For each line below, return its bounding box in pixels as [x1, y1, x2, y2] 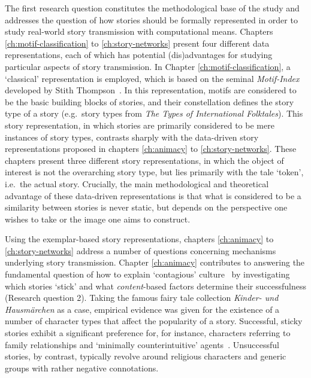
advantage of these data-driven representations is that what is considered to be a [5, 189, 301, 202]
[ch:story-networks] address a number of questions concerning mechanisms [5, 244, 276, 257]
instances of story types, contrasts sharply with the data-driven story [5, 130, 259, 143]
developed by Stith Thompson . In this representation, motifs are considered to [5, 84, 297, 96]
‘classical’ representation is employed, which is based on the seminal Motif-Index [5, 72, 300, 84]
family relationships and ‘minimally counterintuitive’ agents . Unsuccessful [5, 338, 279, 350]
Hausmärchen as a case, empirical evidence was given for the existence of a [5, 303, 280, 315]
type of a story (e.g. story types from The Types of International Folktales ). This [5, 107, 303, 120]
